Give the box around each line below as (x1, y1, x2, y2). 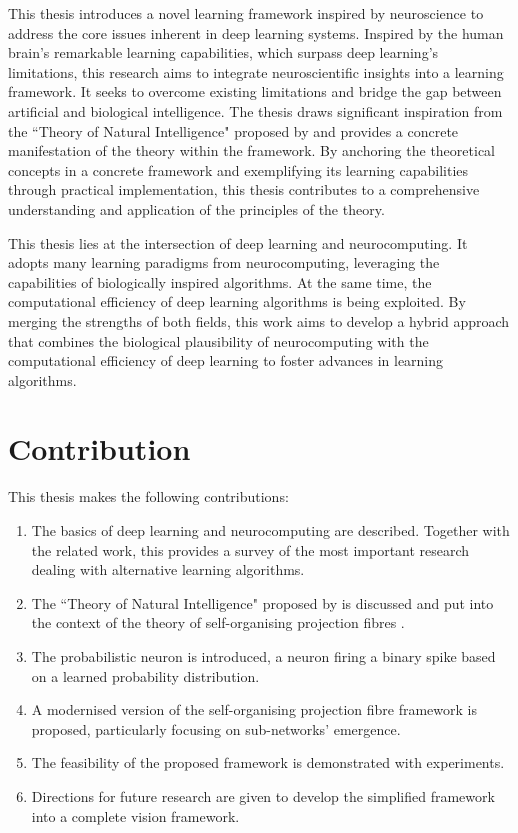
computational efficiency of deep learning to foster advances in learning (8, 350, 444, 371)
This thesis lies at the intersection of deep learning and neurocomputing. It (8, 232, 468, 253)
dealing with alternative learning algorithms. (31, 559, 305, 580)
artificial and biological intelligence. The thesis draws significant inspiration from (8, 100, 503, 121)
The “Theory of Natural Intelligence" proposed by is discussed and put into (31, 592, 494, 613)
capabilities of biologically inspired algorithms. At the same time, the (8, 271, 432, 292)
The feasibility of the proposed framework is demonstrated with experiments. (31, 752, 505, 773)
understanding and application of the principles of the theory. (8, 198, 385, 219)
